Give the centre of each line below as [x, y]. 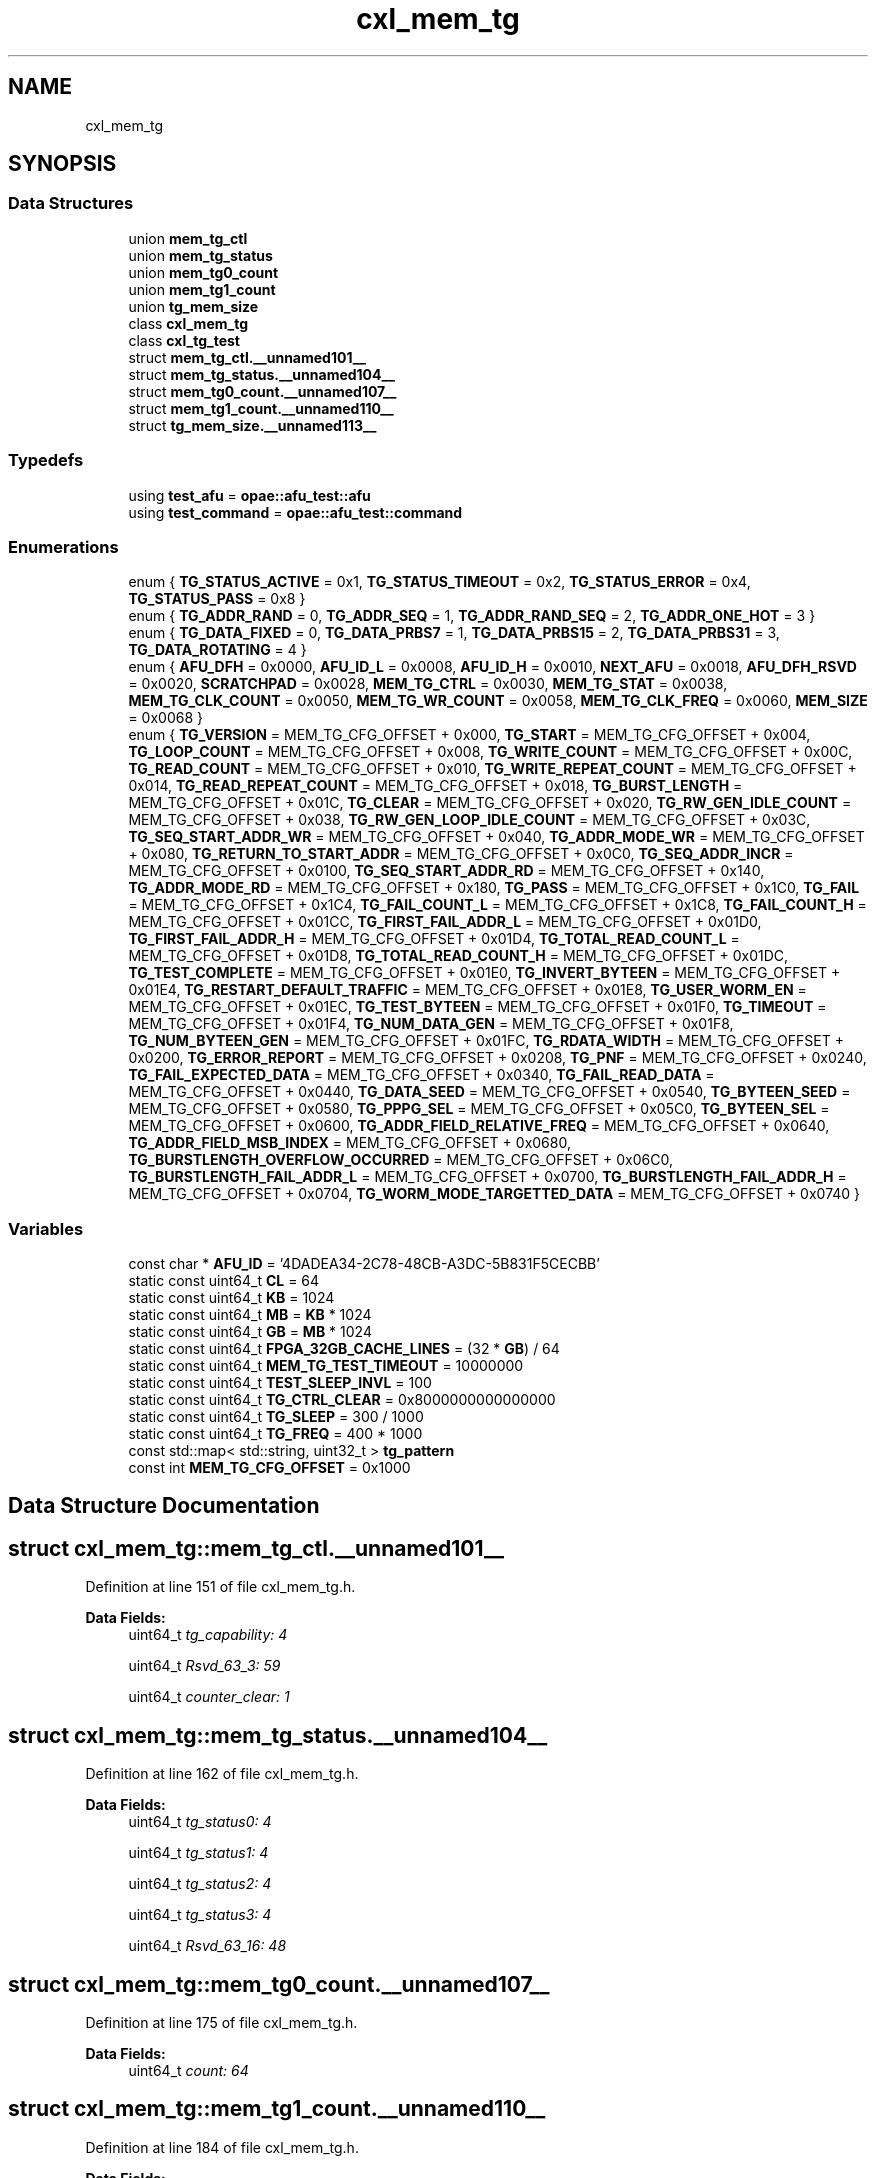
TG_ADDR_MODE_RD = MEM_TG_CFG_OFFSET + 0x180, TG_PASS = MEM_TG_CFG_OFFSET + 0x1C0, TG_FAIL [494, 888]
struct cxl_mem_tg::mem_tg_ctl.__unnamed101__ [256, 1548]
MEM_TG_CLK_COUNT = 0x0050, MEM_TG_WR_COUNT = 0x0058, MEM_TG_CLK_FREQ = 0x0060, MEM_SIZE [498, 701]
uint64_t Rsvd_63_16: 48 [207, 1946]
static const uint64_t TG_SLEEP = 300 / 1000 [276, 1417]
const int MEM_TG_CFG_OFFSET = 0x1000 [269, 1468]
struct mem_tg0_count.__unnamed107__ [262, 391]
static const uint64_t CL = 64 [224, 1281]
